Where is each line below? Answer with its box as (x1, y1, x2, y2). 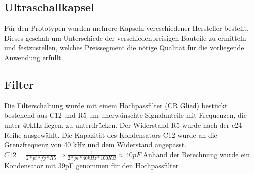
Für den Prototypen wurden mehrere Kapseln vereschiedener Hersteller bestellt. (4, 23, 249, 33)
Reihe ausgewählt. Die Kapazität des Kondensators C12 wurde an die (4, 129, 217, 140)
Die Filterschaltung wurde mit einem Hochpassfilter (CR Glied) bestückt (4, 100, 228, 110)
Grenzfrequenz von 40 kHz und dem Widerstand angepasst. (4, 139, 187, 150)
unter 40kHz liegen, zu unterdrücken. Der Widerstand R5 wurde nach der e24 (4, 119, 242, 130)
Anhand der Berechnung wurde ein (143, 149, 250, 159)
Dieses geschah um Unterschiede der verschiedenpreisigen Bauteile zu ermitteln (4, 32, 246, 43)
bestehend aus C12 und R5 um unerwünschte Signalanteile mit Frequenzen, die (4, 110, 247, 120)
